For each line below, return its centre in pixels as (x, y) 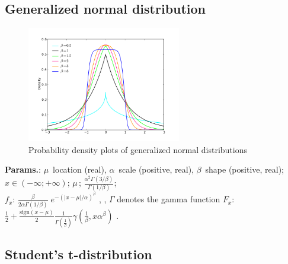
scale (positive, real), (156, 169)
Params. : (23, 169)
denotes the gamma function (169, 199)
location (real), (80, 169)
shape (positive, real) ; (245, 169)
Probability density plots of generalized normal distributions (138, 149)
